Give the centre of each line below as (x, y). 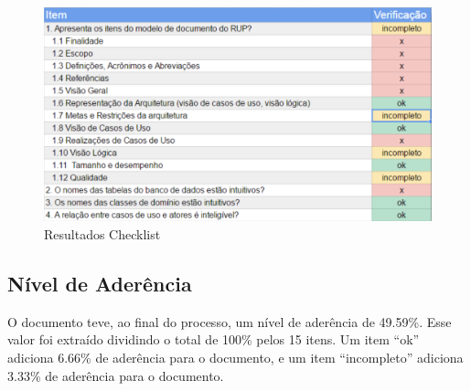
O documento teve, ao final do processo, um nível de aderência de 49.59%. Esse (230, 321)
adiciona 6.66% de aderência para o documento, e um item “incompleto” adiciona (235, 357)
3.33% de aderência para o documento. (116, 375)
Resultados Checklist (102, 233)
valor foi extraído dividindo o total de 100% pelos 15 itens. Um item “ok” (214, 339)
